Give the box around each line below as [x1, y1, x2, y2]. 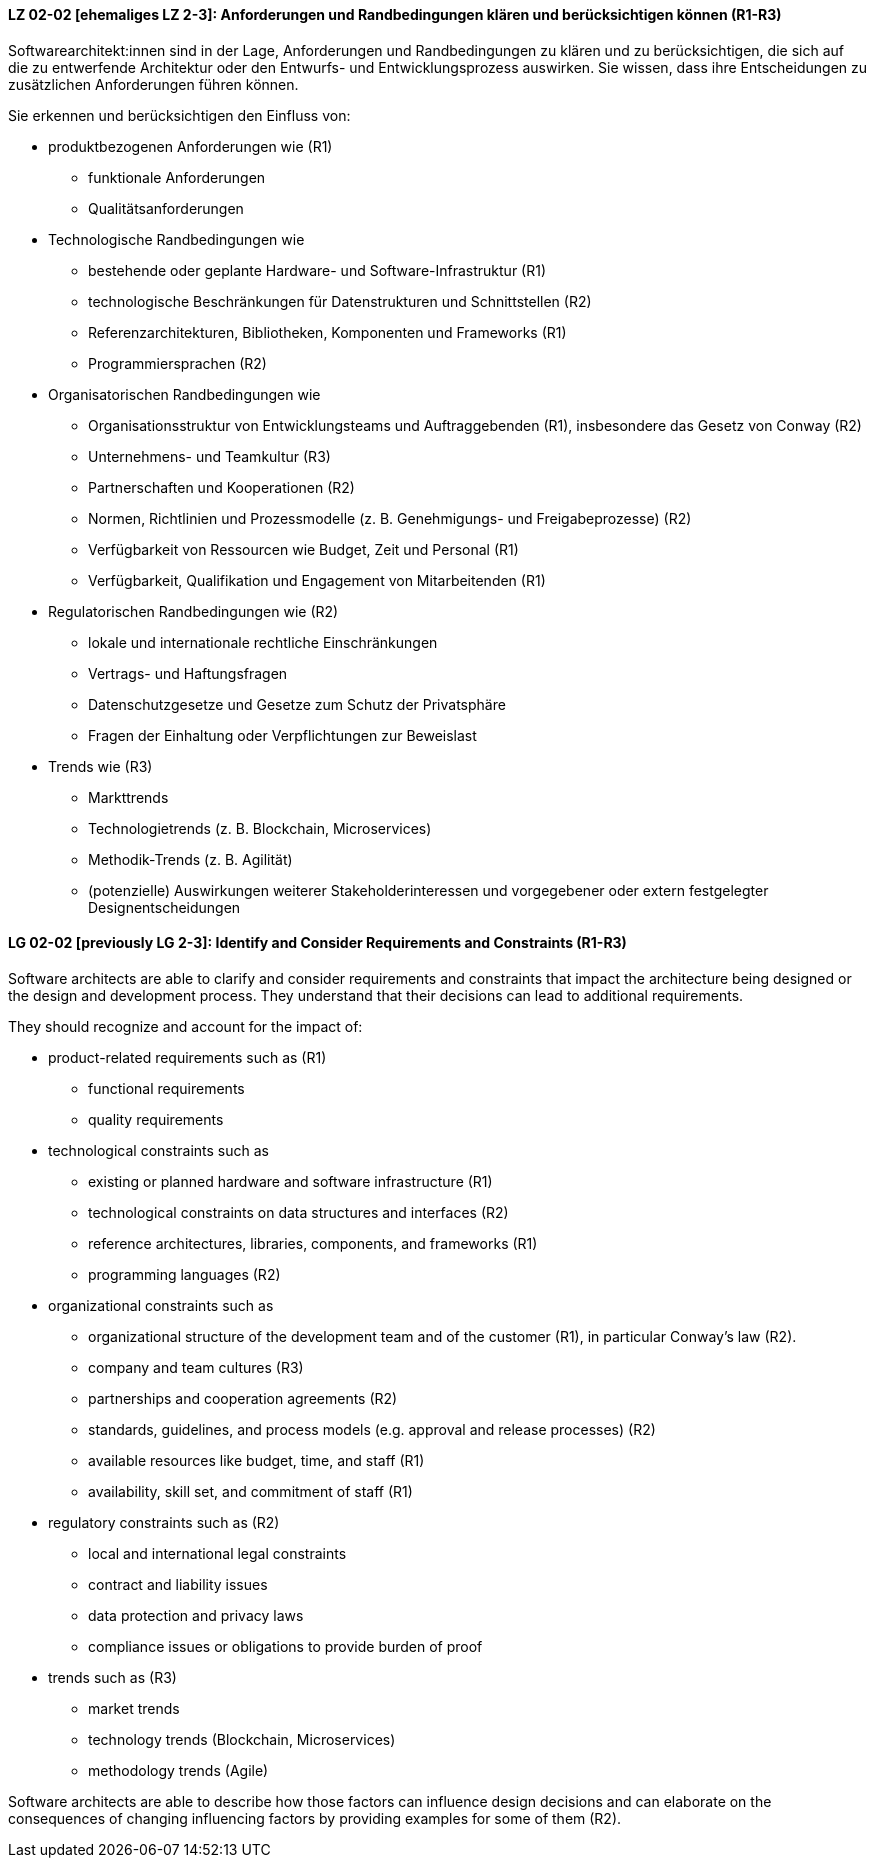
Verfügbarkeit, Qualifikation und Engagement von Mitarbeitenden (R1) [88, 571, 546, 589]
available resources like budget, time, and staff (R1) [88, 1451, 425, 1469]
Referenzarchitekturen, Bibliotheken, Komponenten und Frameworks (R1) [88, 323, 567, 341]
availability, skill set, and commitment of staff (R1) [88, 1482, 413, 1500]
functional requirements [88, 1079, 245, 1097]
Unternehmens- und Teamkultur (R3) [88, 447, 331, 465]
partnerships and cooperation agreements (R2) [88, 1389, 398, 1407]
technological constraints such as [48, 1141, 269, 1159]
